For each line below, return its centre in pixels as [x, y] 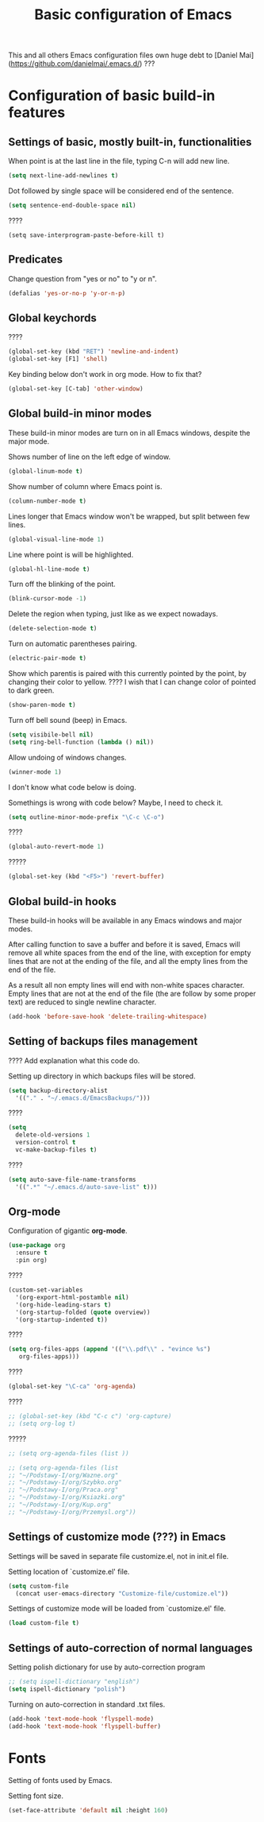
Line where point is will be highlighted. [71, 554]
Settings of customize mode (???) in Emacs [117, 1537]
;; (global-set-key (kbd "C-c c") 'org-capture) [90, 1416]
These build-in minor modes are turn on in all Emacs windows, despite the [129, 433]
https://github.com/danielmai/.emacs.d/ [75, 64]
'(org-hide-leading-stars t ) [63, 1305]
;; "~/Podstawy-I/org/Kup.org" [60, 1505]
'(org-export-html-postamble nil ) [72, 1297]
